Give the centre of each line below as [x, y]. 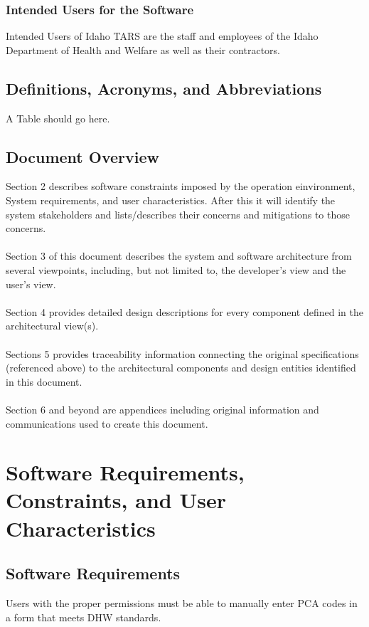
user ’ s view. [31, 284]
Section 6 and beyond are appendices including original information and [162, 409]
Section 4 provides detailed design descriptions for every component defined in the [184, 311]
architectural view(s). [52, 326]
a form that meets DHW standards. [84, 617]
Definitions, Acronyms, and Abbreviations [164, 88]
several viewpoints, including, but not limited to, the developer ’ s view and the [176, 269]
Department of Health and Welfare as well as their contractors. [143, 49]
